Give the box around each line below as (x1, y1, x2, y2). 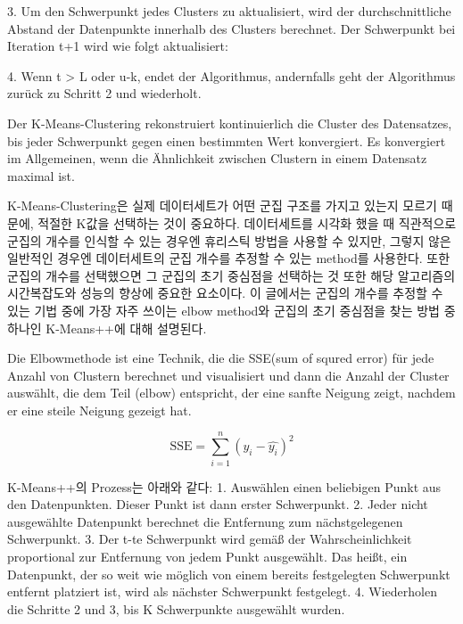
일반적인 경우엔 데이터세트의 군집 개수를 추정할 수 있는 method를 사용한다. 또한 (7, 249, 451, 267)
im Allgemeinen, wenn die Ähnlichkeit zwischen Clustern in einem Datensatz (7, 149, 427, 168)
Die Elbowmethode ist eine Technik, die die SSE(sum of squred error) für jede (7, 349, 434, 367)
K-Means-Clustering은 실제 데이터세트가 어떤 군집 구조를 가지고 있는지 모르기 (7, 196, 437, 215)
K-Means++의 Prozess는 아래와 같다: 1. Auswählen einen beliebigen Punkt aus (7, 477, 442, 496)
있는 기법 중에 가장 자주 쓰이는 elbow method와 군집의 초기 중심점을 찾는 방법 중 (7, 300, 456, 319)
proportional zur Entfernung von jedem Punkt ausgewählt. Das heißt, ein (7, 546, 408, 565)
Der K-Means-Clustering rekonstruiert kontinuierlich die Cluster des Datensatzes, (7, 113, 452, 132)
